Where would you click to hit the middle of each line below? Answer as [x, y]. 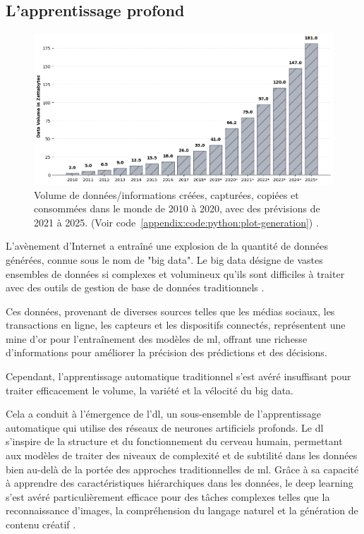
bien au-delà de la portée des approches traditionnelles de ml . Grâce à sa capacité [182, 469]
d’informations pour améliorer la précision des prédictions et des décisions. [166, 352]
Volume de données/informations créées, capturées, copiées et [166, 194]
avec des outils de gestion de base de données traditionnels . [135, 287]
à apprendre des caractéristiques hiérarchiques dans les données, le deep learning [180, 483]
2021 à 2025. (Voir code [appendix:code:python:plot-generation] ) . [176, 222]
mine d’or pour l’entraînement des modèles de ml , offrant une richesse [157, 338]
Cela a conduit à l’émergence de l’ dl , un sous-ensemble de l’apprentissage [163, 414]
